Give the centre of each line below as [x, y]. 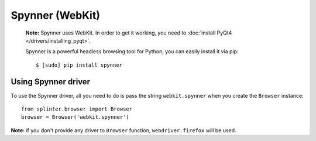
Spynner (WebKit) [56, 15]
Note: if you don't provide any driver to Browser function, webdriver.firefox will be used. [123, 130]
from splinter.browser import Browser [77, 109]
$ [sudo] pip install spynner [79, 65]
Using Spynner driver [51, 82]
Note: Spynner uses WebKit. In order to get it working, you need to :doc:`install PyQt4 [129, 33]
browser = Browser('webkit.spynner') [75, 117]
